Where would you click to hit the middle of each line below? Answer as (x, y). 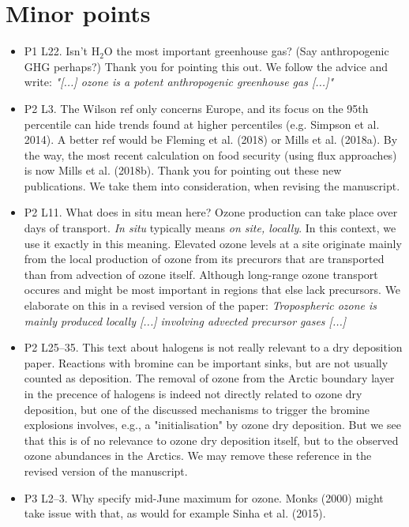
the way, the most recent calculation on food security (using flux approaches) (210, 154)
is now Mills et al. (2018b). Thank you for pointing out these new (183, 170)
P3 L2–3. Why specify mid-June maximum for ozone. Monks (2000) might (204, 497)
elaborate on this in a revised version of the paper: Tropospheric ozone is (201, 305)
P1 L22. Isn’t (56, 51)
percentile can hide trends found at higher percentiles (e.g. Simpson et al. (202, 124)
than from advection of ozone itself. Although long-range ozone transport (201, 274)
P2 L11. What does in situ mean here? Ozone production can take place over (211, 212)
